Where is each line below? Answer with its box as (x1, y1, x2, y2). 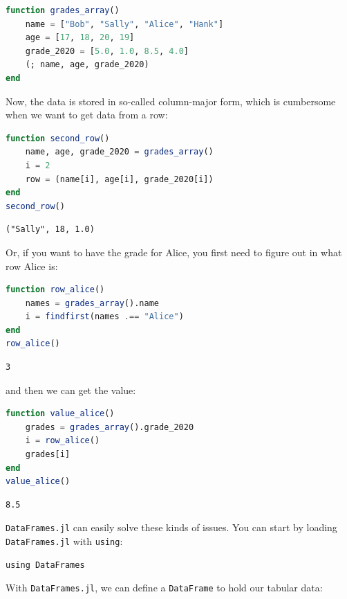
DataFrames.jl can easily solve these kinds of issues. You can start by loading (6, 520, 337, 535)
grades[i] (25, 449, 71, 460)
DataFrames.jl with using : (6, 534, 123, 548)
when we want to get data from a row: (6, 107, 168, 122)
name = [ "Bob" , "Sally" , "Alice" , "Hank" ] (25, 19, 224, 29)
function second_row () (6, 133, 110, 143)
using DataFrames (6, 560, 85, 570)
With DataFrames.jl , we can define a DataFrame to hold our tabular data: (6, 580, 323, 595)
